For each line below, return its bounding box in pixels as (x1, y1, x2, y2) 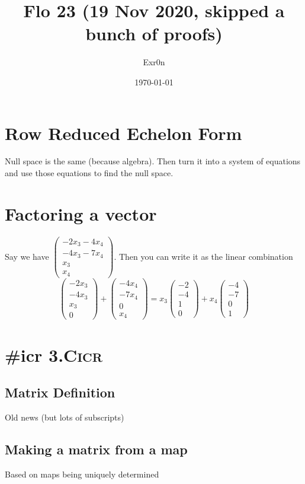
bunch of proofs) (85, 21, 223, 46)
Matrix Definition (5, 383, 115, 402)
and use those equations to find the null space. (5, 167, 174, 179)
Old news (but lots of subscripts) (5, 410, 124, 423)
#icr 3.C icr (5, 342, 102, 367)
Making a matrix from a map (5, 440, 188, 458)
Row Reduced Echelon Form (5, 120, 242, 145)
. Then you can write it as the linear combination (114, 250, 293, 262)
